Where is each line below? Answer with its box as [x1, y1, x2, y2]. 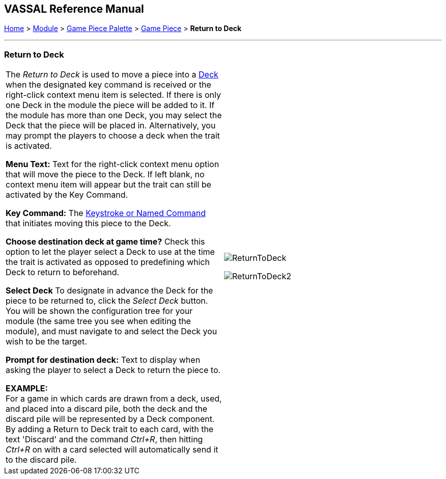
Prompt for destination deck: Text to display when [6, 355, 201, 365]
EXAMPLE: [6, 383, 48, 394]
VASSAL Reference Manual [4, 3, 144, 15]
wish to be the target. [6, 336, 87, 347]
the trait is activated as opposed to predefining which [6, 257, 210, 268]
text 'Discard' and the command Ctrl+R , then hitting [6, 434, 203, 445]
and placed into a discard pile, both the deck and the [6, 404, 207, 414]
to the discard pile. [6, 455, 77, 465]
